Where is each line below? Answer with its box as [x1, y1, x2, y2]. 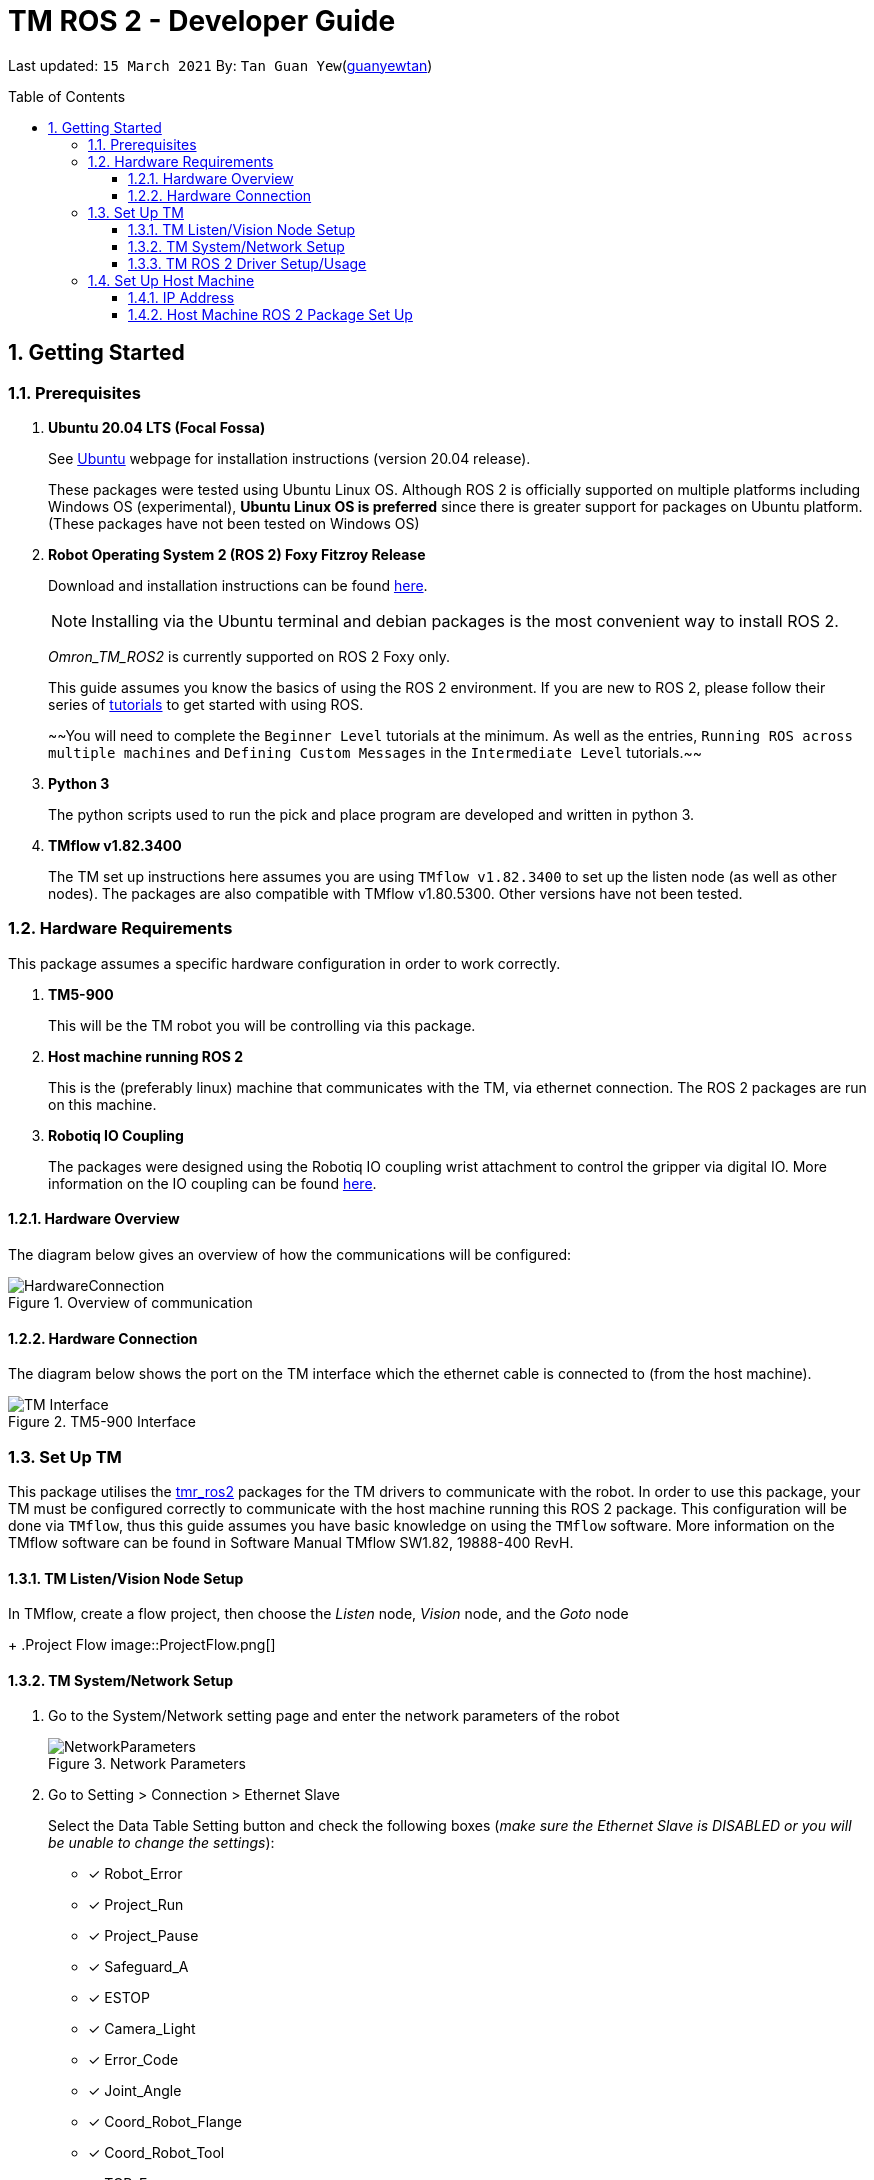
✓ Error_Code [88, 2051, 179, 2069]
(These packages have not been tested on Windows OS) [48, 514, 420, 532]
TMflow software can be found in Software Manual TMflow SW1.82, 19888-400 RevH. [8, 1533, 574, 1551]
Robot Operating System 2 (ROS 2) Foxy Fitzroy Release [48, 545, 426, 563]
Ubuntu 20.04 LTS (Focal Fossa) [48, 418, 266, 436]
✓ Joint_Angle [88, 2082, 182, 2100]
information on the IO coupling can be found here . [48, 1174, 377, 1192]
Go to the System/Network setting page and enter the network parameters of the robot [48, 1707, 620, 1725]
